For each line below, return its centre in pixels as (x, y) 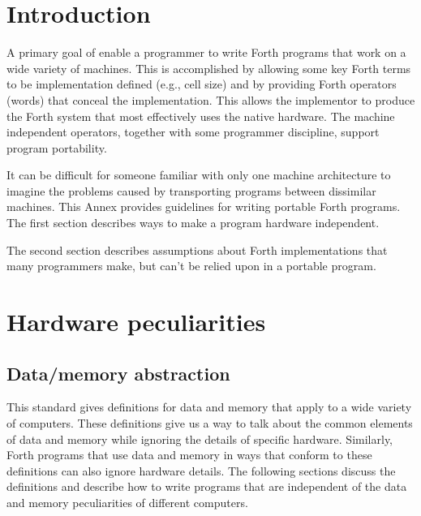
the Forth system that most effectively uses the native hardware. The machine (201, 116)
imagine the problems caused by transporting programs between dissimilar (191, 190)
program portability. (57, 147)
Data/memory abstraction (118, 373)
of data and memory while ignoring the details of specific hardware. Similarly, (200, 439)
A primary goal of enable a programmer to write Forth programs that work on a (206, 52)
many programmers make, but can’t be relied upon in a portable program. (191, 266)
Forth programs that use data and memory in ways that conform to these (189, 455)
